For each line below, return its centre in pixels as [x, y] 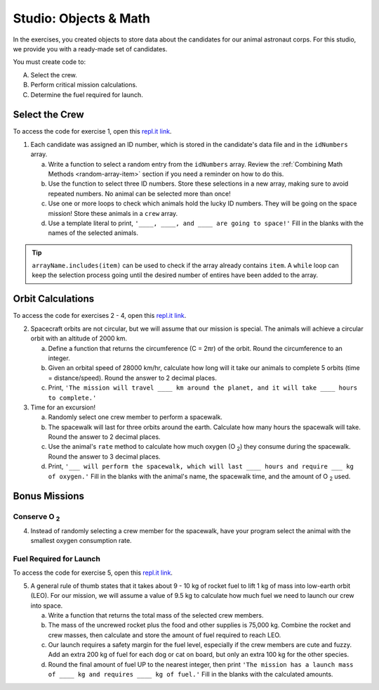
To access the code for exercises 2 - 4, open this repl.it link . [100, 316]
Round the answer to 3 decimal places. [104, 456]
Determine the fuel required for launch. [87, 94]
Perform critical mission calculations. [84, 85]
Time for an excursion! [63, 407]
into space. [47, 606]
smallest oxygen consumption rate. [81, 541]
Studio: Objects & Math [82, 18]
